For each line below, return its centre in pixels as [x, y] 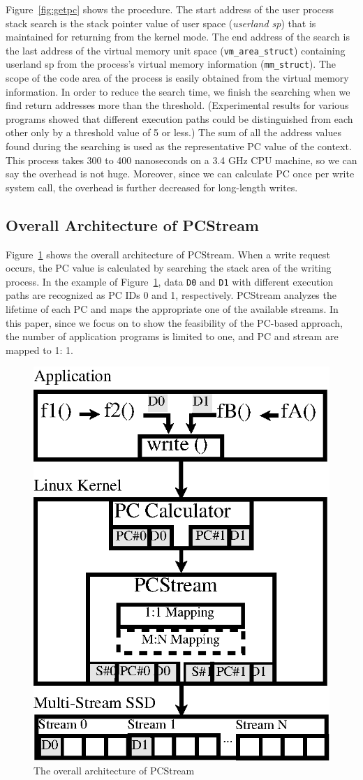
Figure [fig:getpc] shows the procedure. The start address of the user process [170, 9]
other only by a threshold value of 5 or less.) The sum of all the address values [173, 132]
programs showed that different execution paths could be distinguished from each [179, 118]
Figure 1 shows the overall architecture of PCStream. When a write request [168, 254]
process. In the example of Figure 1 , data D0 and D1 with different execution [170, 281]
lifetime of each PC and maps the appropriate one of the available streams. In [172, 309]
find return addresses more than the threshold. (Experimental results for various [177, 105]
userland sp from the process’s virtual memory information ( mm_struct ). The [171, 64]
